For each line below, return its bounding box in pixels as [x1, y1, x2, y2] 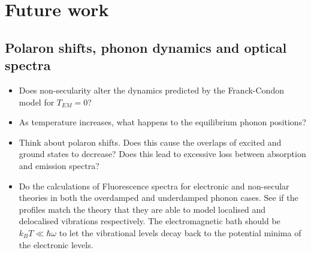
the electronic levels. [19, 238, 93, 251]
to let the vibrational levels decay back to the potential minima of [59, 226, 301, 239]
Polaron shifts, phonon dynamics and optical [5, 38, 287, 56]
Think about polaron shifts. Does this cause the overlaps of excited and [19, 135, 282, 148]
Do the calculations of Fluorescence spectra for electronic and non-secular [19, 179, 289, 192]
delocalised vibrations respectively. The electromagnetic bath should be [19, 215, 280, 227]
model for [19, 95, 55, 108]
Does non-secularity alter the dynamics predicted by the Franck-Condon [19, 83, 284, 96]
